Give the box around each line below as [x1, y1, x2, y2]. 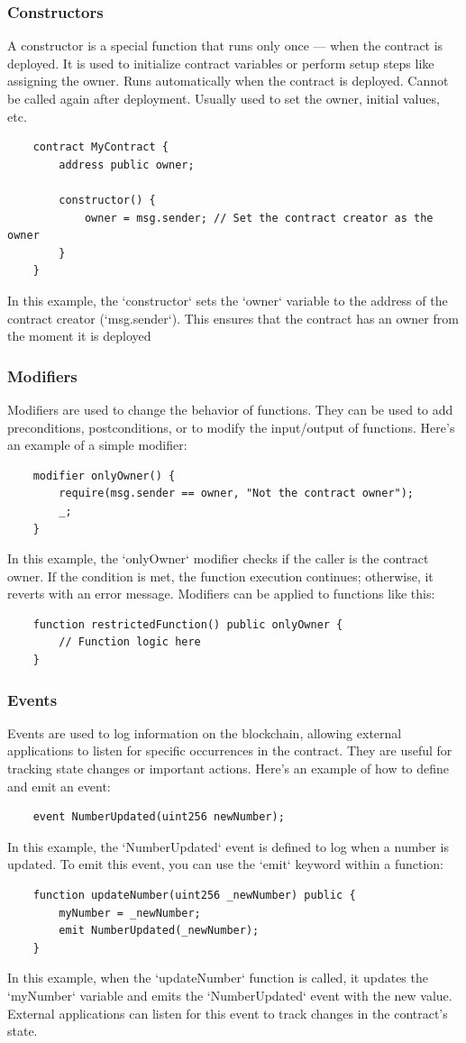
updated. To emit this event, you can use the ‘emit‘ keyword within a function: [7, 855, 443, 874]
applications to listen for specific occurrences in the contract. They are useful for [7, 741, 452, 760]
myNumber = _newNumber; [59, 906, 201, 919]
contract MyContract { [32, 141, 169, 154]
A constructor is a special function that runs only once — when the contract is [7, 36, 443, 55]
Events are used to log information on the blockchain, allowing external [7, 723, 402, 742]
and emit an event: [7, 776, 111, 795]
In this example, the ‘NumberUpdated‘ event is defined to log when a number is [7, 837, 449, 855]
